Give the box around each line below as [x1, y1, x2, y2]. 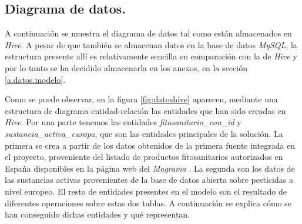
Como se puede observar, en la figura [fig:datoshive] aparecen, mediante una [5, 93, 278, 105]
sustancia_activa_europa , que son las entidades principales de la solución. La [5, 127, 283, 139]
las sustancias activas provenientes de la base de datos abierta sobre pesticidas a [5, 173, 293, 186]
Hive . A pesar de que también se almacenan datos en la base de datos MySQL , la [5, 38, 297, 51]
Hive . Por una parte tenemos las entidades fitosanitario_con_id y [5, 116, 241, 128]
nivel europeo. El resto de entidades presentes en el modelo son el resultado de [5, 185, 287, 197]
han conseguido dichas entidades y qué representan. [5, 208, 190, 220]
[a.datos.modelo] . [5, 73, 66, 85]
